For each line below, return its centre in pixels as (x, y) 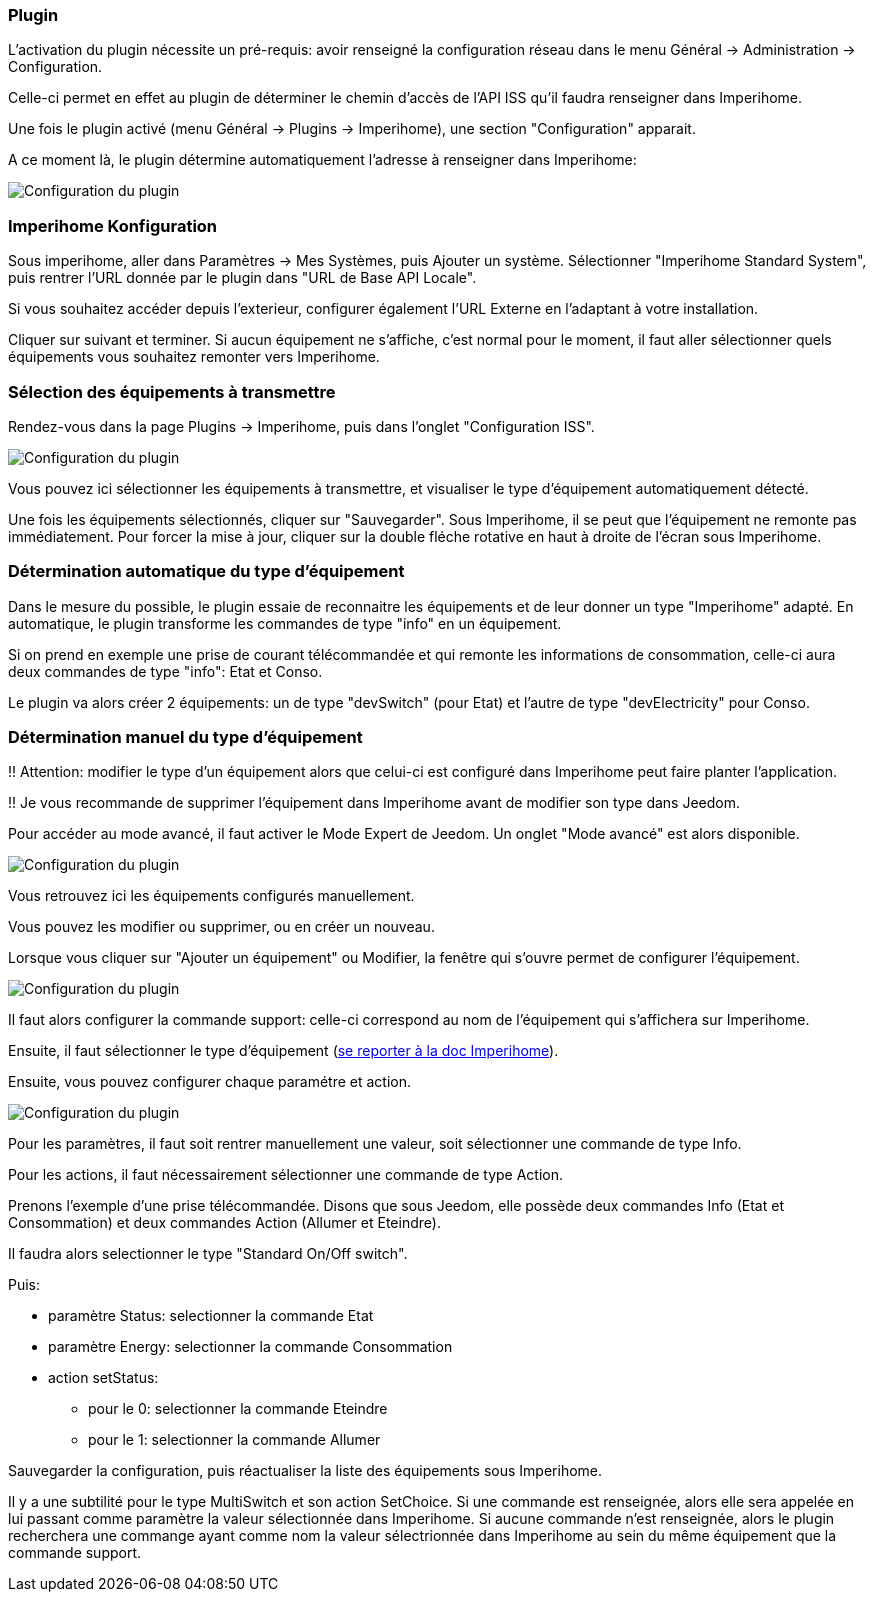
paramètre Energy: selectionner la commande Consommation (250, 1347)
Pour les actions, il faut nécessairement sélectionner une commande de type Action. (286, 1175)
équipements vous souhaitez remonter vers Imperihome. (194, 357)
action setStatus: (103, 1378)
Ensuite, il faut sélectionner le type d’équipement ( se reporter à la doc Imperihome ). (283, 1051)
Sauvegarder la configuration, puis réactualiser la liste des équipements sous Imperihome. (305, 1471)
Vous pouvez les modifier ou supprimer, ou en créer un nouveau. (221, 927)
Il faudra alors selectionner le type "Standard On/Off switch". (208, 1254)
